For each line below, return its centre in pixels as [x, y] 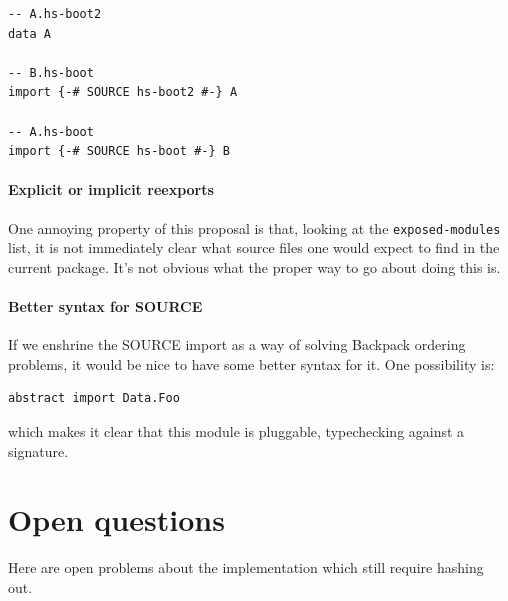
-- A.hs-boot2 [55, 14]
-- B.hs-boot [51, 72]
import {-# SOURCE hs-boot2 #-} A [123, 92]
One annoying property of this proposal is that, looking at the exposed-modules [254, 227]
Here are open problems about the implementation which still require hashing [246, 567]
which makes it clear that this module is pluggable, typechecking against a [236, 430]
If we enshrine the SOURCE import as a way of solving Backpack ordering [237, 344]
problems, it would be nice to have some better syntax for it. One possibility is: [251, 363]
